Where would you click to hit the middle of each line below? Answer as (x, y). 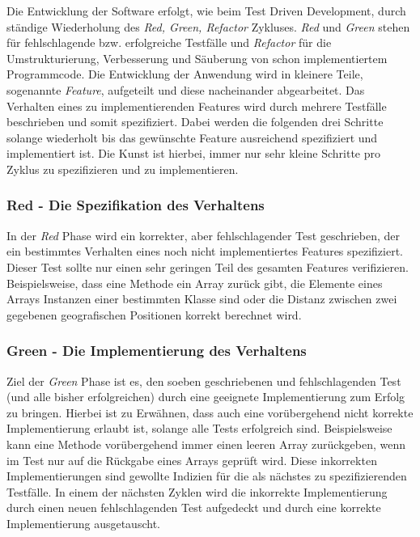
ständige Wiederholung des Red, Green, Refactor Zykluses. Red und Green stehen (208, 26)
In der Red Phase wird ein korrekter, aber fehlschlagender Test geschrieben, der (204, 235)
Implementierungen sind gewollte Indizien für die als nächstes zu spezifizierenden (207, 476)
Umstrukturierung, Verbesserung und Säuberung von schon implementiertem (197, 58)
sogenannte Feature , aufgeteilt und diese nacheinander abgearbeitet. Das (186, 89)
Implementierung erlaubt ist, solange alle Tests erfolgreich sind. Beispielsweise (199, 428)
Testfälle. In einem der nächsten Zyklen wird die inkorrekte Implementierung (197, 491)
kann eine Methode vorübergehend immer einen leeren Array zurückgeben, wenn (206, 444)
